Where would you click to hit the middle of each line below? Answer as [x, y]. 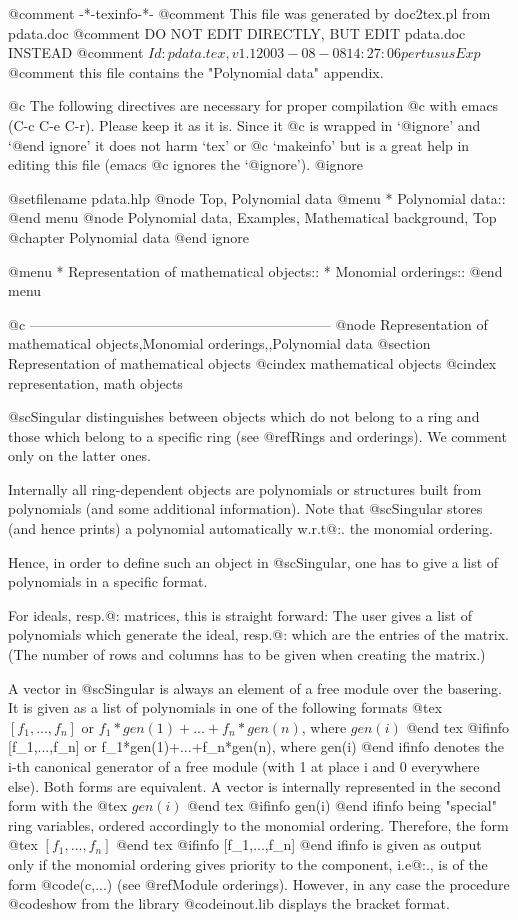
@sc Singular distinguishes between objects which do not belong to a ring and [244, 416]
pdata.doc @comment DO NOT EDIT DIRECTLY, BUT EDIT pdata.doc [237, 32]
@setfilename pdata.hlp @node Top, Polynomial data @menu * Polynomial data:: [257, 197]
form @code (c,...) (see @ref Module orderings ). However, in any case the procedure [259, 883]
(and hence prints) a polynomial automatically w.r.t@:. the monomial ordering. [250, 528]
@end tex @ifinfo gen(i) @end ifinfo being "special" [342, 805]
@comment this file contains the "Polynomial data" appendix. [196, 71]
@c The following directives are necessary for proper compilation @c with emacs [253, 105]
